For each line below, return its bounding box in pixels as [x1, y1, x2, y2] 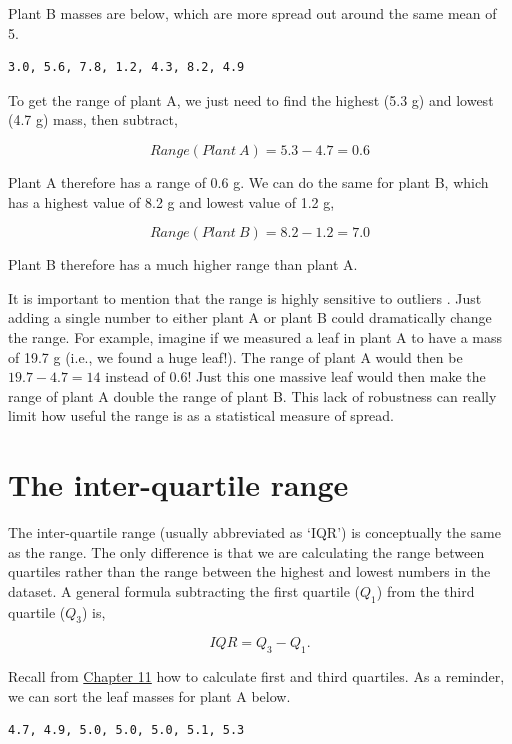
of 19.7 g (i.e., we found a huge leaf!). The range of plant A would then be [8, 346, 463, 367]
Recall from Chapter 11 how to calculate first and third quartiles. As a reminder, [8, 666, 505, 687]
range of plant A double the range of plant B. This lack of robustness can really [8, 385, 497, 406]
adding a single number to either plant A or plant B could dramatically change [8, 307, 492, 328]
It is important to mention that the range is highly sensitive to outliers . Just [8, 287, 482, 308]
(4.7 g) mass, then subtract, [8, 109, 178, 130]
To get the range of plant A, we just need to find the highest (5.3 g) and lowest [8, 89, 494, 110]
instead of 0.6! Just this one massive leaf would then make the [105, 366, 486, 387]
